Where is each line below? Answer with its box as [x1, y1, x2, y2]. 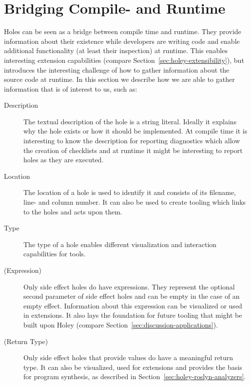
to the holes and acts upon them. [23, 206, 122, 216]
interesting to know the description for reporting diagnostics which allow [23, 135, 240, 146]
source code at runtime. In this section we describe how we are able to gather [4, 74, 235, 84]
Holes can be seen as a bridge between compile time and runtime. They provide [4, 26, 241, 37]
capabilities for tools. [23, 249, 86, 259]
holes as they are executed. [23, 154, 104, 165]
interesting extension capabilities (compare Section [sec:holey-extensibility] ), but [4, 55, 244, 65]
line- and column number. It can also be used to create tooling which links [23, 197, 246, 207]
